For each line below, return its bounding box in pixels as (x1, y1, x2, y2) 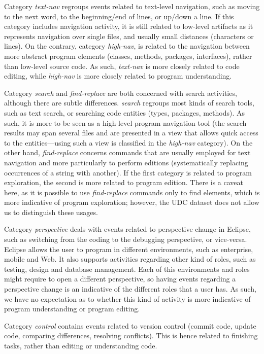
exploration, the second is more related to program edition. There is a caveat (4, 177, 243, 188)
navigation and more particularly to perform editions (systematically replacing (4, 157, 248, 167)
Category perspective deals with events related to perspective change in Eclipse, (4, 224, 251, 234)
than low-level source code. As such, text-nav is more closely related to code (4, 60, 240, 71)
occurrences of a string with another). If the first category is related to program (4, 167, 252, 178)
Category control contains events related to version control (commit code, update (4, 320, 256, 331)
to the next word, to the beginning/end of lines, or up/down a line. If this (4, 11, 234, 21)
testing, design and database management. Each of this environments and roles (4, 263, 250, 274)
